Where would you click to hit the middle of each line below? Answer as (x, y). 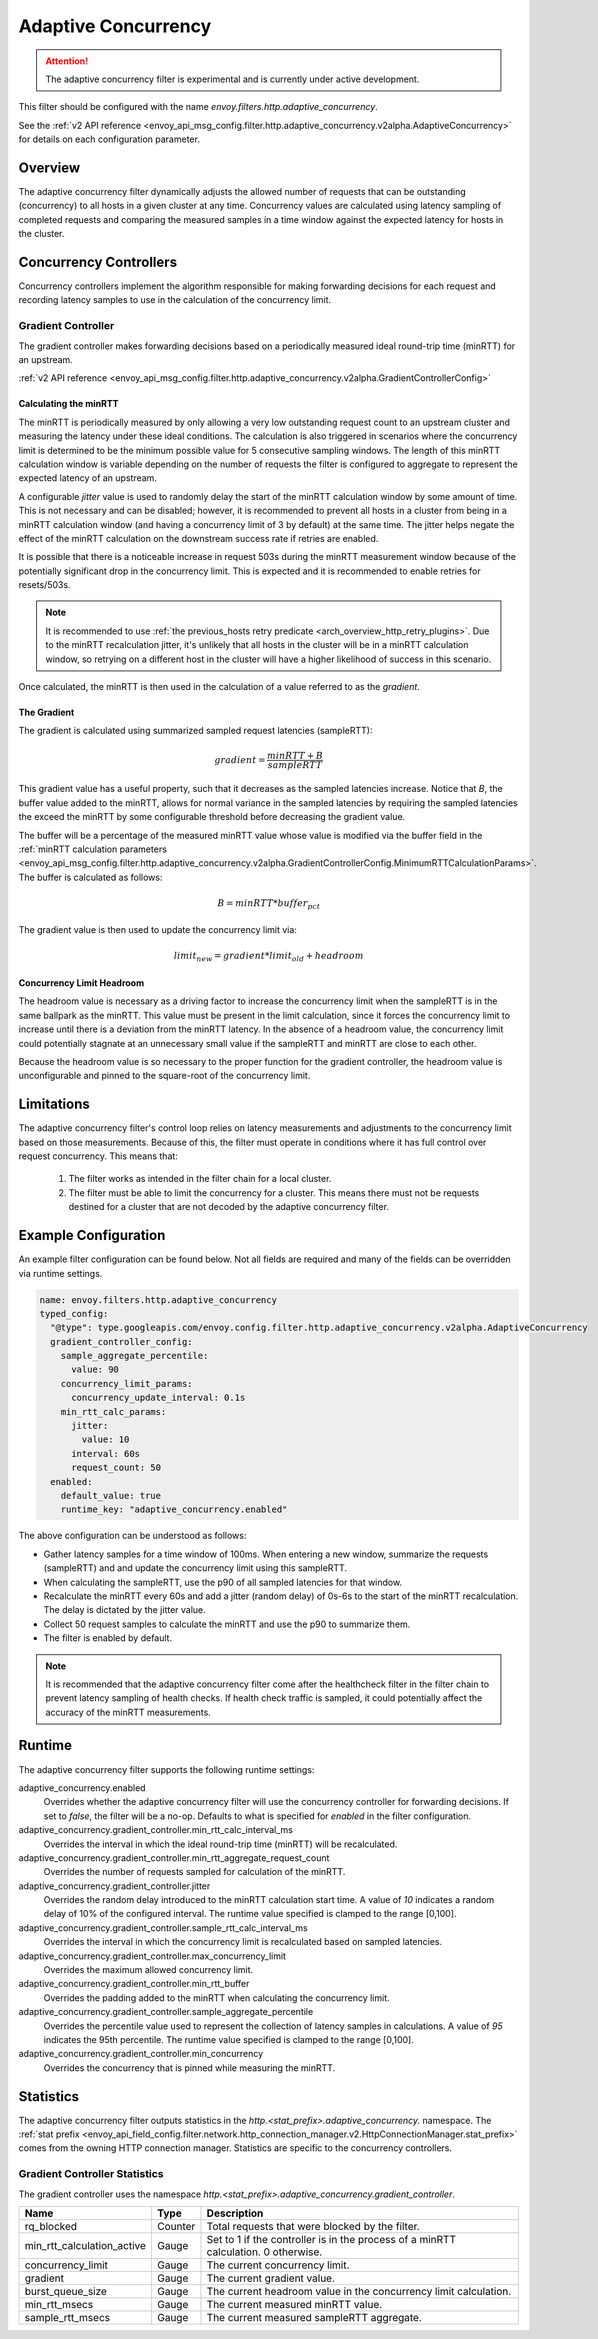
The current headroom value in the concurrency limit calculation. (359, 2291)
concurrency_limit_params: (127, 1383)
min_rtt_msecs (59, 2304)
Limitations (54, 1104)
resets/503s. (44, 585)
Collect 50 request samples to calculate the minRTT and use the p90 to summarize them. (227, 1624)
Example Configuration (92, 1235)
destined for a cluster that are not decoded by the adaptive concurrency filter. (229, 1207)
